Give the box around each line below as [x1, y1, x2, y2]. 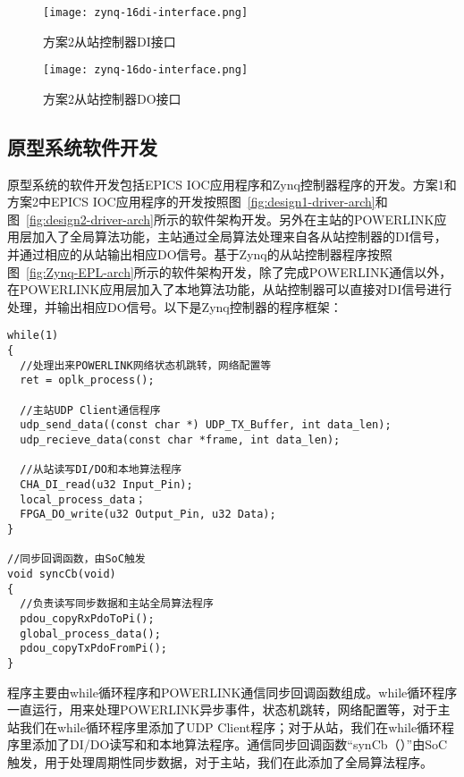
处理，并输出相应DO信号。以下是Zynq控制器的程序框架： [7, 297, 342, 316]
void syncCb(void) [7, 567, 116, 580]
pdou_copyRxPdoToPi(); [20, 612, 155, 625]
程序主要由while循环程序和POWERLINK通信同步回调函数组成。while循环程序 [7, 682, 458, 701]
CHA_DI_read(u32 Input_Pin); [20, 478, 193, 492]
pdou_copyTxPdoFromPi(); [20, 642, 167, 655]
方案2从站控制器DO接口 [43, 89, 181, 107]
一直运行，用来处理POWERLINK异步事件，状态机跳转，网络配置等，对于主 [7, 700, 451, 719]
